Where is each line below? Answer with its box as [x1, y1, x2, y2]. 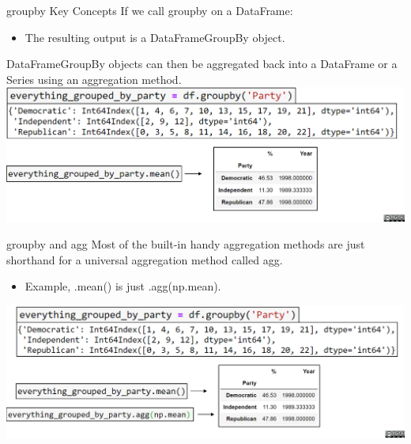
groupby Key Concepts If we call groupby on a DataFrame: [6, 2, 293, 18]
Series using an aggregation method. [6, 70, 182, 87]
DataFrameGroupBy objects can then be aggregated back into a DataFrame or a [6, 55, 398, 72]
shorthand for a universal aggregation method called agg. [6, 251, 283, 268]
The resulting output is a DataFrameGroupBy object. [25, 28, 285, 45]
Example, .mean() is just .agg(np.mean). [25, 278, 221, 294]
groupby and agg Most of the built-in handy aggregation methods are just [6, 235, 365, 252]
